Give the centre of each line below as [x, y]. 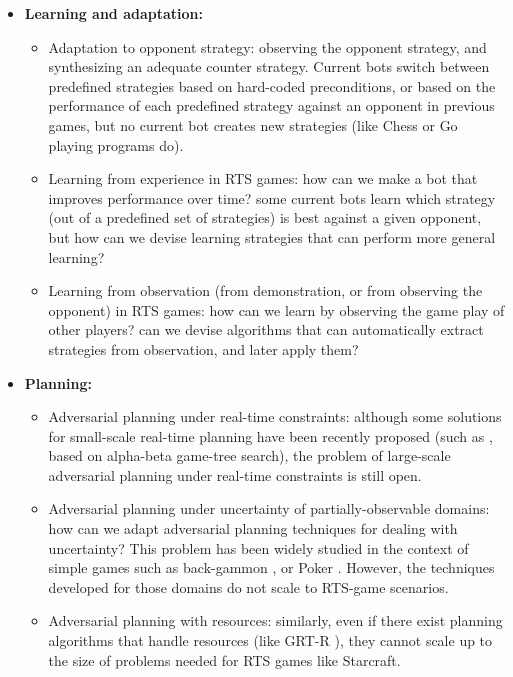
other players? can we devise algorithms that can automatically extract [266, 329]
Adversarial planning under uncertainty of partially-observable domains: [269, 508]
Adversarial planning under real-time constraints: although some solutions [275, 416]
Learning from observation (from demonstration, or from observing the [265, 290]
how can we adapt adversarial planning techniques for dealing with [253, 528]
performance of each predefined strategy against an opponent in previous [271, 105]
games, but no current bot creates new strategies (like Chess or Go [253, 124]
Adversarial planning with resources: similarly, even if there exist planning [275, 620]
